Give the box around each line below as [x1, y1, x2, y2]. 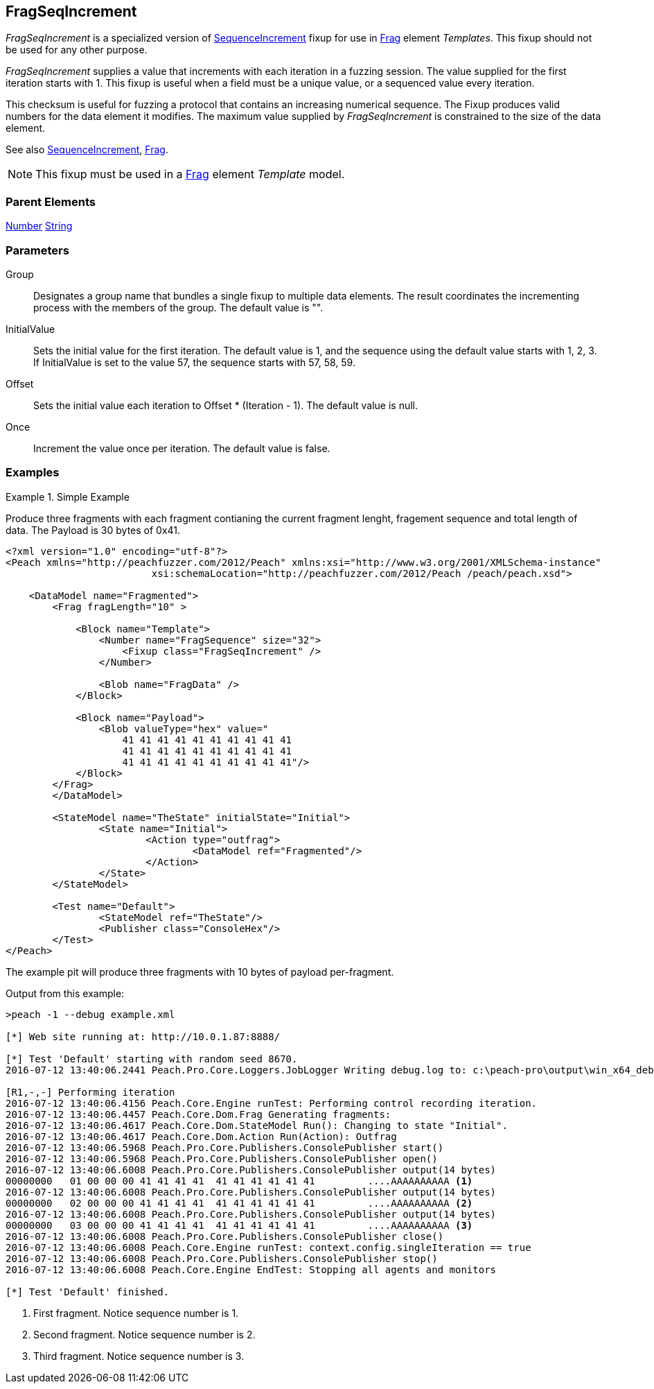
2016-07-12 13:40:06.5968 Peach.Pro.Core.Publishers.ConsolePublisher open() [6, 1153, 438, 1164]
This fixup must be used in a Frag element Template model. [35, 167, 345, 182]
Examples [6, 465, 60, 480]
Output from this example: [6, 987, 125, 999]
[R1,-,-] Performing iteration [6, 1086, 175, 1098]
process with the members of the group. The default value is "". [33, 301, 324, 313]
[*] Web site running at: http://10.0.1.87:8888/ [6, 1030, 281, 1042]
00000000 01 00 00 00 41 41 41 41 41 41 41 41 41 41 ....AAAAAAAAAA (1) [6, 1175, 473, 1187]
